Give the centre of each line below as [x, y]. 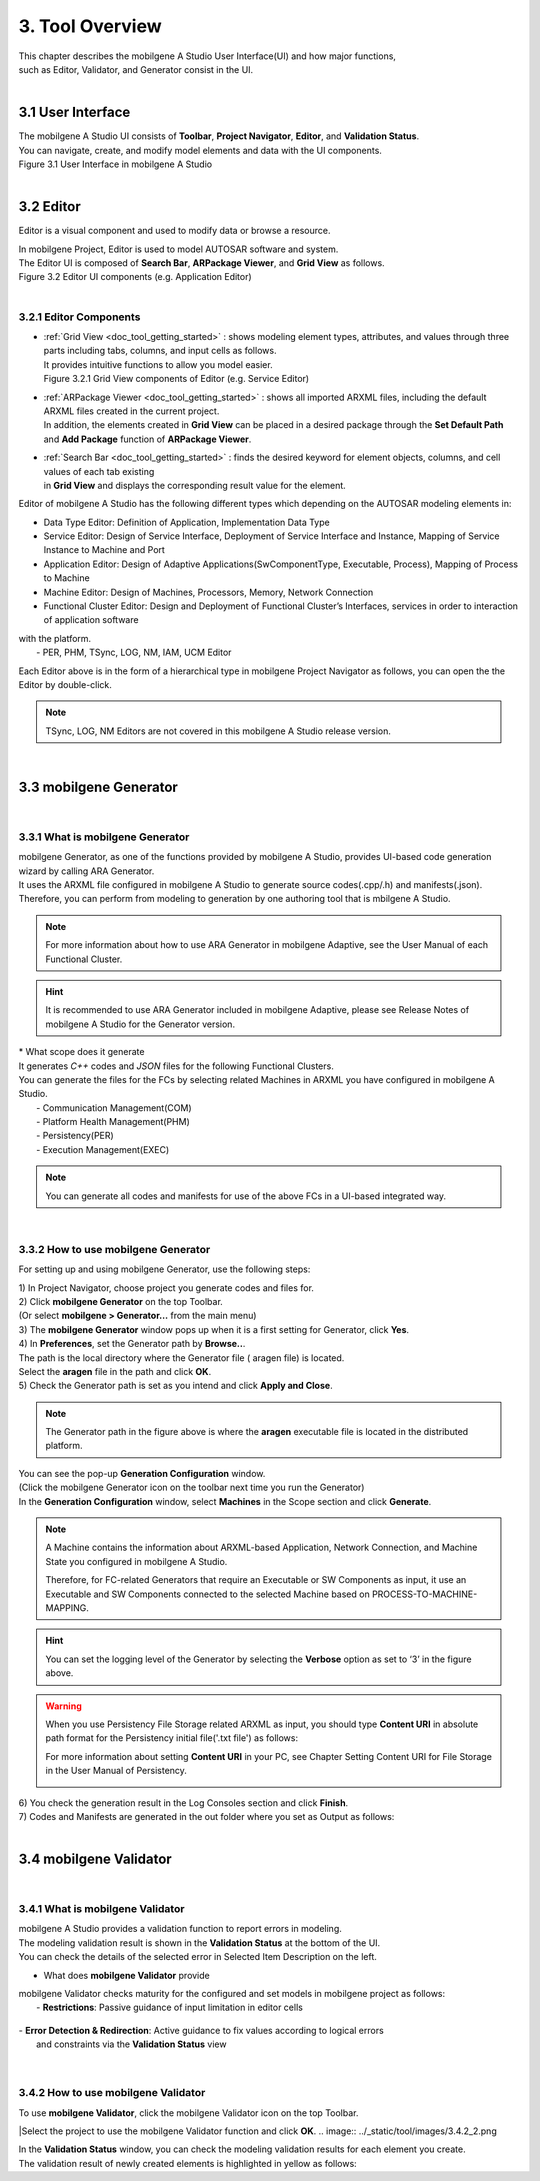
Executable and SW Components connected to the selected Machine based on [207, 1594]
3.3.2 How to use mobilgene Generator [114, 1249]
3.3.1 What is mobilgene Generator [104, 837]
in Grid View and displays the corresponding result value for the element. [195, 485]
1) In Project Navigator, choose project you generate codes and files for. [166, 1287]
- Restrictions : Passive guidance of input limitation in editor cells [170, 2007]
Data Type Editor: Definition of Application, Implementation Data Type [186, 522]
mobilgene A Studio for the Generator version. [140, 1024]
